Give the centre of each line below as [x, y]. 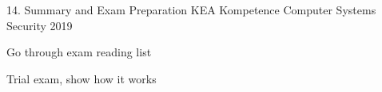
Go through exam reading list [79, 52]
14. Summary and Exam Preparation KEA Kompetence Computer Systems [191, 10]
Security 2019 [40, 25]
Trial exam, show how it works [82, 78]
